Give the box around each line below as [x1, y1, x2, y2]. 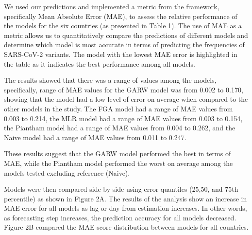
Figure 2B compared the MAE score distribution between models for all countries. [4, 222, 249, 232]
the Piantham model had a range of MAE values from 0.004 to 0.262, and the [4, 123, 235, 133]
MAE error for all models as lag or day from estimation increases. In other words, [4, 203, 247, 213]
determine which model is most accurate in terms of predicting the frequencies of [4, 39, 245, 50]
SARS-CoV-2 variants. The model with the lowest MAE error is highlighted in [4, 49, 237, 59]
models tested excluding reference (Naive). [4, 167, 130, 178]
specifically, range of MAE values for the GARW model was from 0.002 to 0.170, [4, 84, 243, 94]
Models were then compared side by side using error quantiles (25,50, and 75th [4, 184, 238, 194]
